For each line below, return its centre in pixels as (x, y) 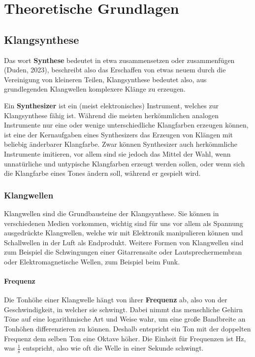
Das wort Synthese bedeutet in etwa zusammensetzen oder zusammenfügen (119, 60)
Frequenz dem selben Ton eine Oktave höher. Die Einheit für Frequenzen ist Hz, (125, 338)
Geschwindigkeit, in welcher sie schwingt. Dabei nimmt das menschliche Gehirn (123, 309)
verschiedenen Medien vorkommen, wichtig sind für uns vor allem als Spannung (124, 223)
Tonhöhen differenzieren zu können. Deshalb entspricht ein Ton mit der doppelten (127, 329)
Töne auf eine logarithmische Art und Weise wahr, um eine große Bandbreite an (125, 319)
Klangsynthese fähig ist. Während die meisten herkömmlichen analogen (111, 115)
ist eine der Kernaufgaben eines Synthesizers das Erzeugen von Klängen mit (119, 134)
